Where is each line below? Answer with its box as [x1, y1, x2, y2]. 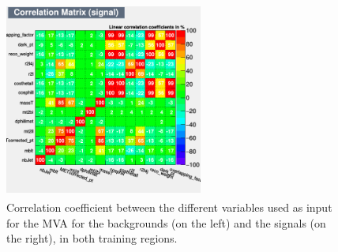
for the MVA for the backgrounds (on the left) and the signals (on [6, 214, 326, 231]
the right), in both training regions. [6, 230, 178, 246]
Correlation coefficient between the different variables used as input [6, 199, 332, 216]
